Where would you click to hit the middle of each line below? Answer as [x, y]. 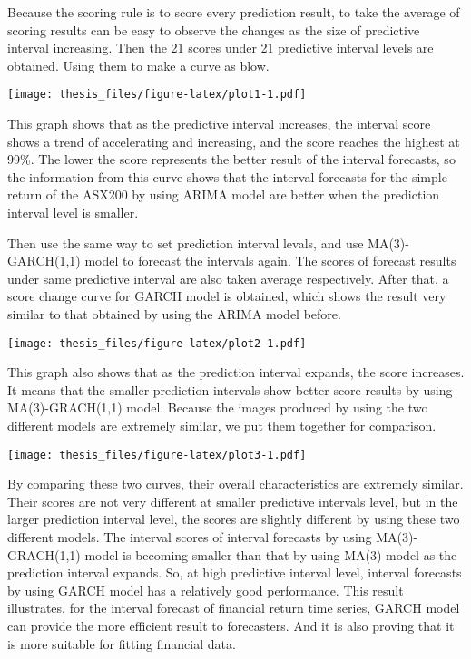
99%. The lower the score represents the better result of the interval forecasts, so [231, 159]
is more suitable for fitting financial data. [122, 643]
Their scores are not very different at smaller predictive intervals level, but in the [233, 501]
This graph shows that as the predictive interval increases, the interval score [219, 124]
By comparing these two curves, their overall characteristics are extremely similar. [235, 484]
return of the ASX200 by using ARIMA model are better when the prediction [224, 194]
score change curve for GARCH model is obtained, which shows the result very [227, 296]
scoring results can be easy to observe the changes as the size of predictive [214, 29]
